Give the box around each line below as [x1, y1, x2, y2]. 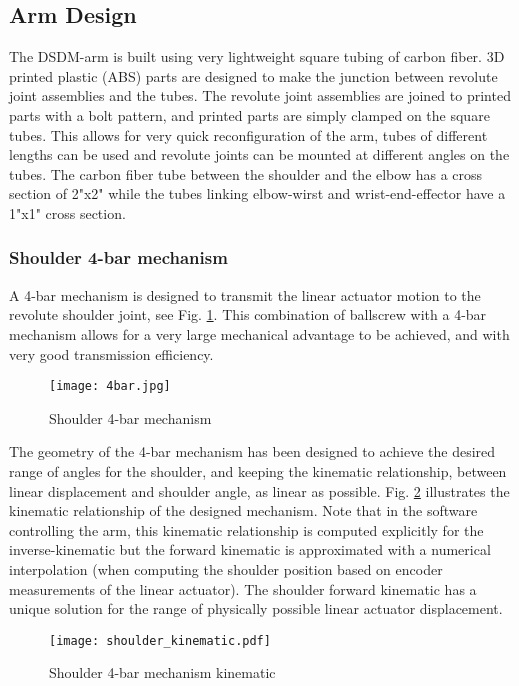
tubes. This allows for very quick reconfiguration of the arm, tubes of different [9, 124, 488, 145]
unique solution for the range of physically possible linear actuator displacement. [9, 598, 503, 619]
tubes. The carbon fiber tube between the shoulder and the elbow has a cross [9, 163, 483, 184]
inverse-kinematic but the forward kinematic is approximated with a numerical [9, 539, 491, 560]
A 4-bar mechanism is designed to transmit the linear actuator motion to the [9, 284, 481, 305]
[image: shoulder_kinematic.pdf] [49, 633, 271, 648]
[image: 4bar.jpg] [49, 379, 171, 394]
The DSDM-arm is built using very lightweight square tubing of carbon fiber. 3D [9, 46, 505, 67]
